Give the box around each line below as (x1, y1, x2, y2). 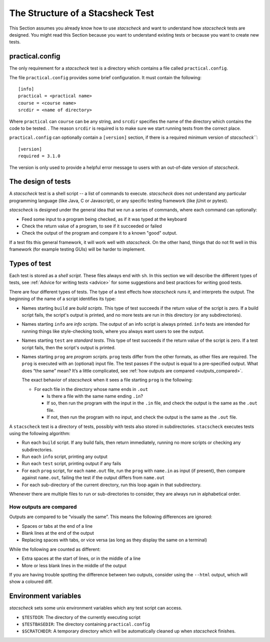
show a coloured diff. (9, 579, 53, 585)
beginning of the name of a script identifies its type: (9, 296, 116, 302)
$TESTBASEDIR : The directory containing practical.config (21, 621, 150, 627)
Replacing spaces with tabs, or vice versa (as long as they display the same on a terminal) (21, 537, 207, 543)
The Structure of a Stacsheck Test (9, 8, 154, 19)
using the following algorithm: (9, 430, 70, 436)
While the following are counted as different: (9, 546, 101, 552)
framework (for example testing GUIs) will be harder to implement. (9, 246, 146, 253)
